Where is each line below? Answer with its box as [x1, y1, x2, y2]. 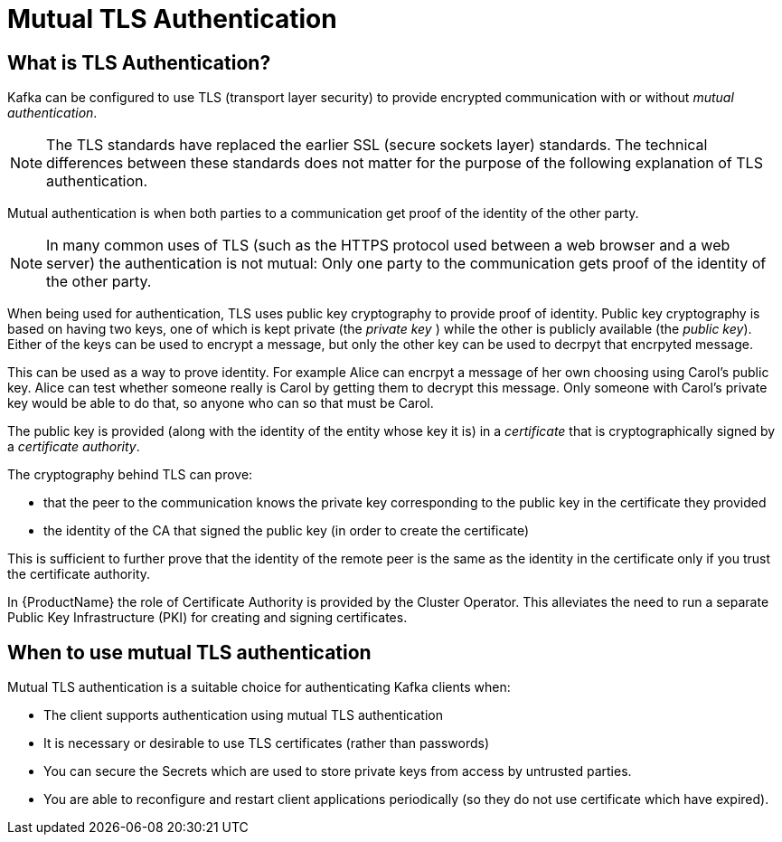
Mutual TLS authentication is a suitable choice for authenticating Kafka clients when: [7, 679, 511, 695]
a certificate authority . [7, 439, 140, 455]
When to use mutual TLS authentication [7, 640, 372, 664]
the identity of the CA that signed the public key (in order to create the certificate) [43, 523, 530, 539]
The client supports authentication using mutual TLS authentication [43, 707, 443, 724]
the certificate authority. [7, 566, 151, 582]
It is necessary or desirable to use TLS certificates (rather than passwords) [43, 735, 490, 752]
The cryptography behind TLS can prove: [7, 467, 253, 483]
